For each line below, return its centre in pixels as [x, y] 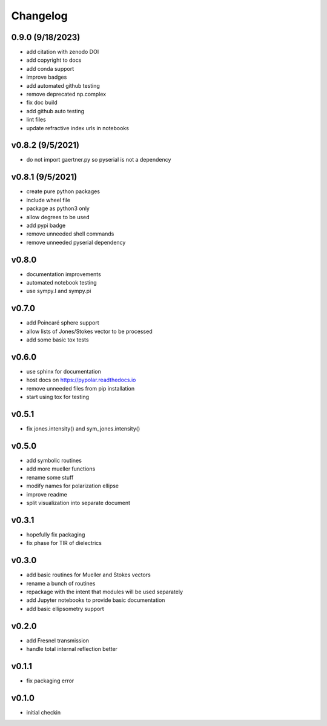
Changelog [39, 16]
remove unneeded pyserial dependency [76, 242]
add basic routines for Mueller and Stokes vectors [88, 575]
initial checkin [43, 712]
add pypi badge [46, 225]
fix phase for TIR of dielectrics [64, 543]
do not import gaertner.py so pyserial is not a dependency [99, 160]
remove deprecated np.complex [66, 94]
